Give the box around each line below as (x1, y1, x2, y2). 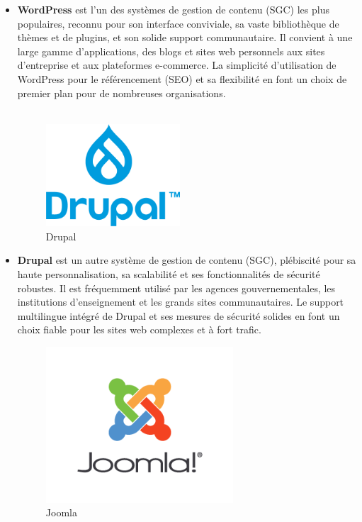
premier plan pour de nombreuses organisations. (17, 85, 226, 100)
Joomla (45, 505, 77, 520)
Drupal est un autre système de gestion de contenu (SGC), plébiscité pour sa (17, 252, 356, 267)
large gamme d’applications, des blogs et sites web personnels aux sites (17, 43, 325, 58)
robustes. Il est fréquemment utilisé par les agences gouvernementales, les (17, 280, 336, 295)
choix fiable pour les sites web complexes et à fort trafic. (17, 322, 261, 337)
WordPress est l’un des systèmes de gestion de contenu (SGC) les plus (17, 2, 329, 16)
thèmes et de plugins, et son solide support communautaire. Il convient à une (17, 30, 353, 45)
